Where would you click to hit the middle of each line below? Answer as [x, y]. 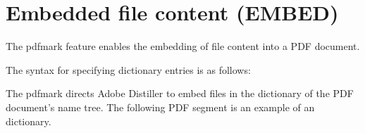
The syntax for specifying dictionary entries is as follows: [128, 69]
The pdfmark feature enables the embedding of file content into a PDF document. [183, 46]
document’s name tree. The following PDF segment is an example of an [160, 107]
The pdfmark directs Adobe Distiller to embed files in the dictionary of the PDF [180, 93]
